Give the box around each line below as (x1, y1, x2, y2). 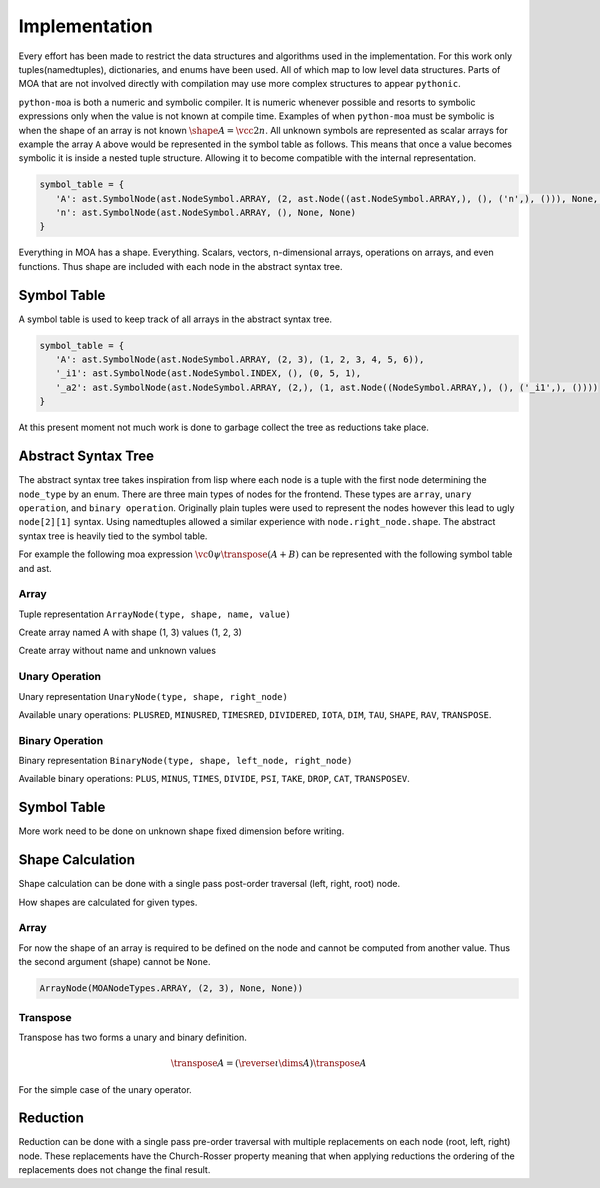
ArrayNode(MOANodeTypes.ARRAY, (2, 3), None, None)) (39, 983, 304, 994)
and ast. (18, 562, 52, 574)
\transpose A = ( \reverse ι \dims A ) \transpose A (170, 1058, 367, 1069)
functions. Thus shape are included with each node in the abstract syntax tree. (18, 260, 343, 272)
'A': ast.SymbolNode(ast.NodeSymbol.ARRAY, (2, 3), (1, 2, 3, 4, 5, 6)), (55, 354, 425, 365)
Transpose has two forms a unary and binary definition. (18, 1031, 247, 1043)
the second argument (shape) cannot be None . (18, 956, 211, 968)
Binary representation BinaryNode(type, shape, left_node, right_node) (18, 755, 353, 767)
